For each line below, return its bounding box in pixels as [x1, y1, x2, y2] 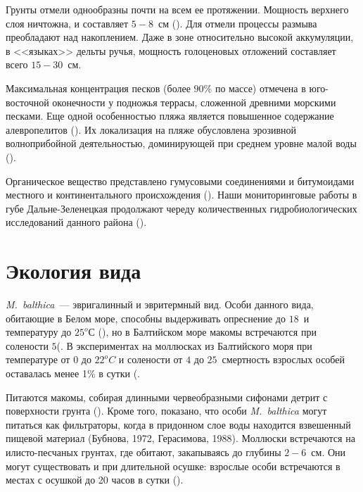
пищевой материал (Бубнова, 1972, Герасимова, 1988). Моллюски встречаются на [6, 431, 355, 446]
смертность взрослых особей [222, 352, 345, 367]
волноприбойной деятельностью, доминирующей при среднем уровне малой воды [6, 136, 357, 151]
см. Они [311, 444, 346, 459]
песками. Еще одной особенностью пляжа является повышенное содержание [6, 108, 334, 123]
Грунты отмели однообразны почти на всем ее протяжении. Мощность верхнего [6, 2, 349, 16]
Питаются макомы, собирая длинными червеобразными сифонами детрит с [6, 389, 328, 404]
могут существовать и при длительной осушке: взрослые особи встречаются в [6, 458, 340, 473]
